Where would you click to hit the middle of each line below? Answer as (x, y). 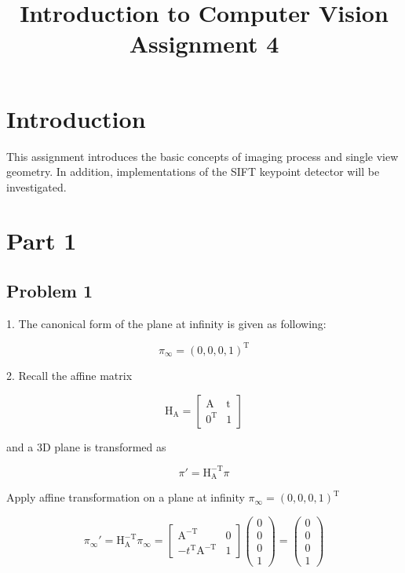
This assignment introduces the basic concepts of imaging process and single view (202, 156)
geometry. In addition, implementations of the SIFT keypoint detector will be (193, 172)
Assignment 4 (204, 44)
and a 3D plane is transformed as (86, 446)
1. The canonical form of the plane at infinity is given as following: (166, 323)
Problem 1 (49, 291)
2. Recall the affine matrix (69, 375)
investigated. (36, 186)
